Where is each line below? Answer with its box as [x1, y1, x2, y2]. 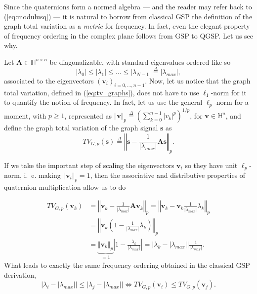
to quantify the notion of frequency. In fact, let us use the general [4, 97, 203, 107]
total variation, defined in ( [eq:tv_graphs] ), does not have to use [4, 87, 199, 97]
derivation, [4, 269, 37, 280]
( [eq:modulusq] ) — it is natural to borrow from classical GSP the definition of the [4, 11, 253, 21]
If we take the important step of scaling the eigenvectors [4, 160, 174, 170]
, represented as [64, 110, 112, 121]
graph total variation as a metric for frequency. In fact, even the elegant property [4, 21, 250, 31]
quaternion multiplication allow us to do [4, 181, 126, 192]
